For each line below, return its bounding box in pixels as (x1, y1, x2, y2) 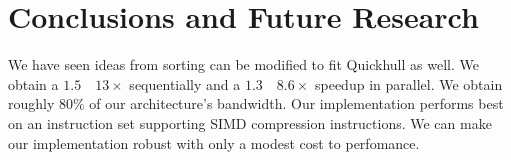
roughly (8, 93, 55, 114)
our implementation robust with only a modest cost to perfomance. (8, 132, 420, 153)
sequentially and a (129, 73, 241, 94)
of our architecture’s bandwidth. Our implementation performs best (89, 93, 504, 114)
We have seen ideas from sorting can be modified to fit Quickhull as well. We (8, 54, 479, 75)
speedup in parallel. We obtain (314, 73, 503, 94)
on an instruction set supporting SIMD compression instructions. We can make (8, 112, 492, 133)
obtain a (8, 73, 59, 94)
